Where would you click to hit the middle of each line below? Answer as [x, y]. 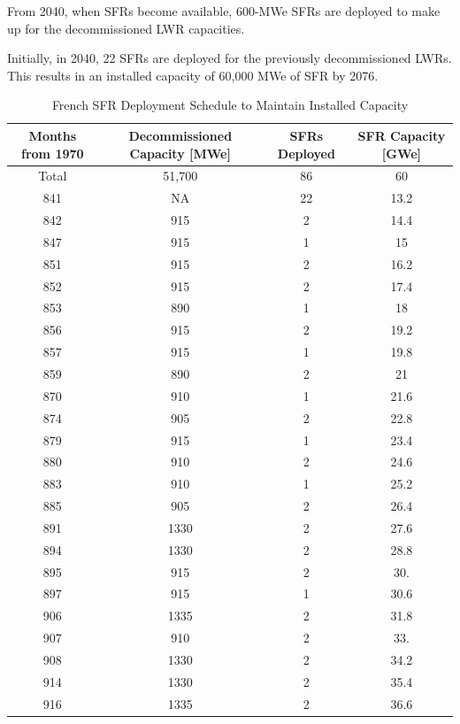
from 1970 [53, 153]
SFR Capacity [402, 135]
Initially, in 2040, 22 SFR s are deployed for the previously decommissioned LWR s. [230, 58]
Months [52, 135]
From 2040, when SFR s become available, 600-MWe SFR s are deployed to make [224, 11]
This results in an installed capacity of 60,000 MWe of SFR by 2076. [193, 75]
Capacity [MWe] [180, 153]
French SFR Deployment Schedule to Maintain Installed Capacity [230, 105]
